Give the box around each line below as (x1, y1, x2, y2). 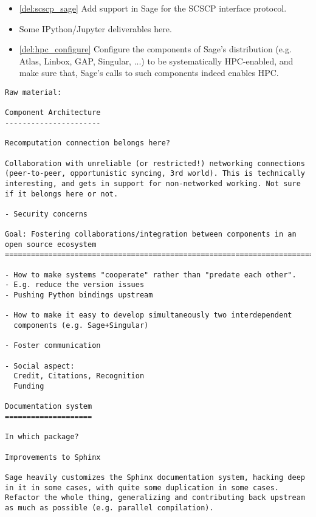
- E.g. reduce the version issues (5, 280, 145, 290)
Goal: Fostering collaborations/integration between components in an (5, 230, 297, 239)
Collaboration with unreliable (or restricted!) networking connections (5, 159, 305, 168)
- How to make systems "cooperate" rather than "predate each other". (5, 270, 297, 279)
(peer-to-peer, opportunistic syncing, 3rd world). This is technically (5, 169, 305, 178)
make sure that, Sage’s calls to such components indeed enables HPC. (19, 66, 279, 79)
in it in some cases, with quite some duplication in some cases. (5, 483, 280, 492)
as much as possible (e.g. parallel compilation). (5, 503, 214, 512)
